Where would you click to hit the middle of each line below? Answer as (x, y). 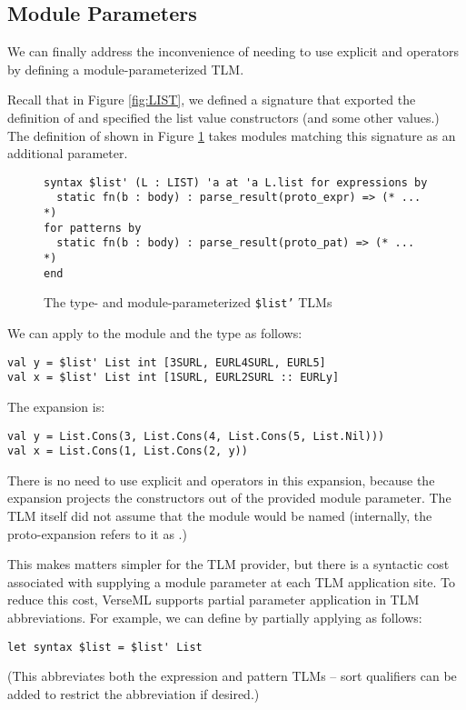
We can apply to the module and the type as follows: (155, 333)
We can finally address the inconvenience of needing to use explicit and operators (233, 51)
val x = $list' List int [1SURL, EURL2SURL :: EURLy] (174, 378)
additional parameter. (68, 153)
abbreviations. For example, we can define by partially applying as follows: (215, 617)
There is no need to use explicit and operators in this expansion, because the (221, 480)
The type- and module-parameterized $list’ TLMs (188, 302)
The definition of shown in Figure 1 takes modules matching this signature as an (232, 135)
